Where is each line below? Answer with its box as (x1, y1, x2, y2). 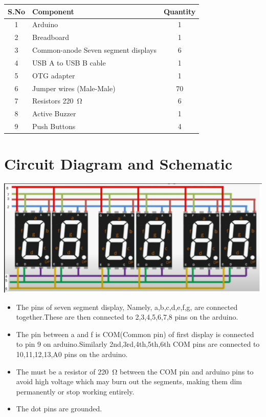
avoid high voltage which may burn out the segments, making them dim (16, 376, 242, 387)
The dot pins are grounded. (16, 403, 102, 414)
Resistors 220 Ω (32, 95, 82, 106)
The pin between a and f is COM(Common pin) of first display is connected (16, 328, 254, 339)
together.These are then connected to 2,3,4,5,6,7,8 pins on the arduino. (16, 311, 238, 322)
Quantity (163, 6, 196, 16)
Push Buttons (32, 121, 76, 132)
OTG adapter (32, 70, 75, 80)
